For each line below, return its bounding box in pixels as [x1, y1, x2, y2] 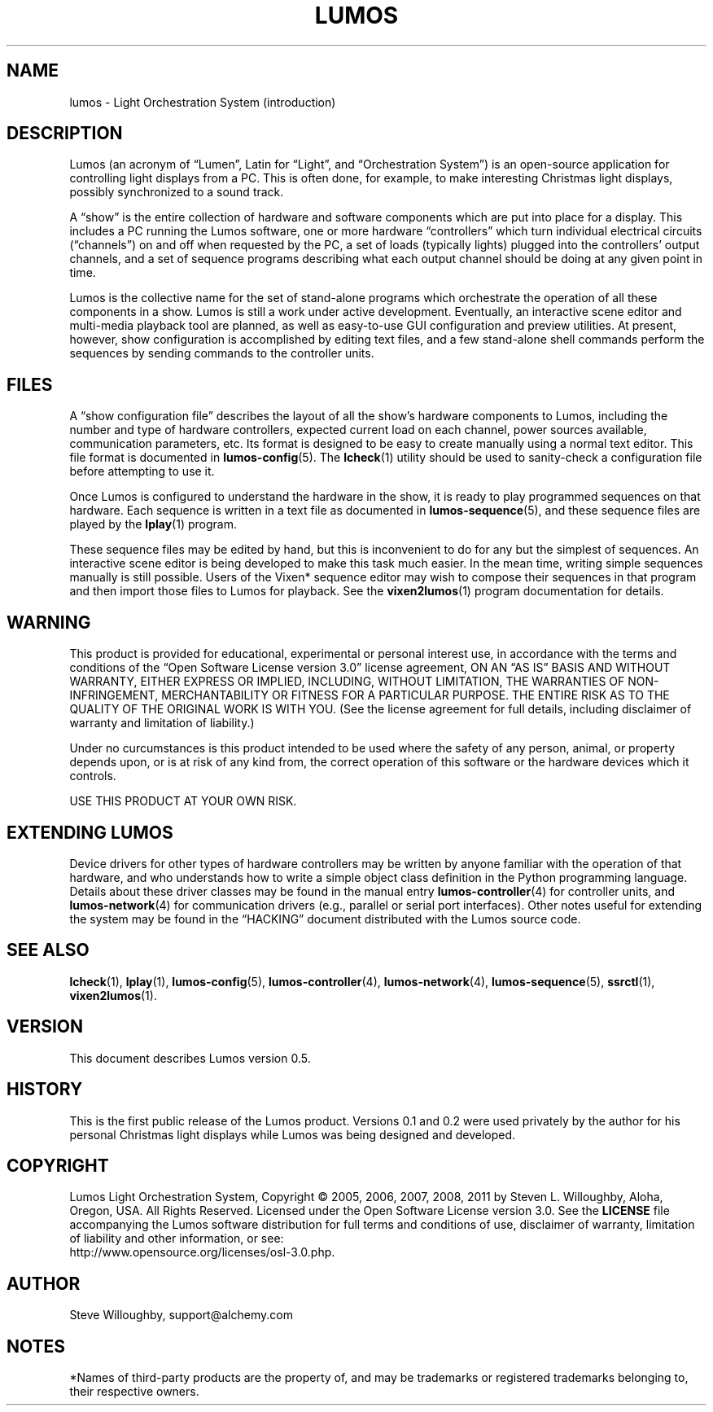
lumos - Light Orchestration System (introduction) [69, 94, 336, 109]
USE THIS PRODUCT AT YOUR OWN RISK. [69, 794, 297, 809]
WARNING [7, 612, 91, 633]
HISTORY [7, 1079, 83, 1100]
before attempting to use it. [69, 464, 215, 479]
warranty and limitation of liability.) [69, 716, 255, 730]
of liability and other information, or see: [69, 1231, 284, 1246]
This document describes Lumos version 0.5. [69, 1050, 311, 1065]
